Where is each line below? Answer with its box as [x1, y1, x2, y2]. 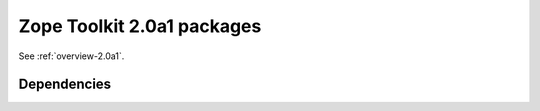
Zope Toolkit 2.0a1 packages [18, 15, 262, 37]
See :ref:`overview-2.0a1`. [18, 50, 125, 62]
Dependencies [18, 76, 112, 93]
